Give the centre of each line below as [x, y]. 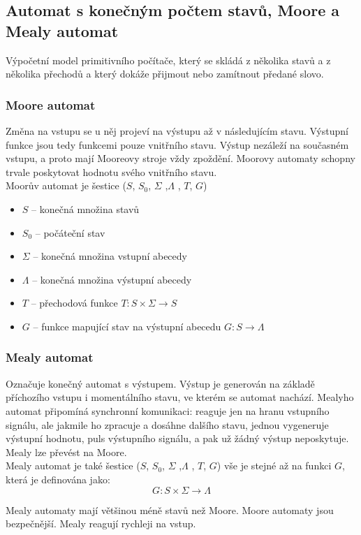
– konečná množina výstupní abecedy [112, 279]
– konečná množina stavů [86, 208]
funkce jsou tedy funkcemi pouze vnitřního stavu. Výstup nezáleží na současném [177, 144]
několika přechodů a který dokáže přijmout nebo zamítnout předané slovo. [165, 74]
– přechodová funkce [74, 303]
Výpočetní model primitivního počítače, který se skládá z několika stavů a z [168, 60]
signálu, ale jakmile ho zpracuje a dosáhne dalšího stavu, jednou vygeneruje [167, 424]
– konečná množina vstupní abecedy [110, 256]
